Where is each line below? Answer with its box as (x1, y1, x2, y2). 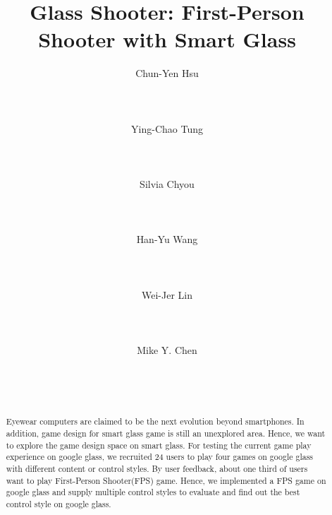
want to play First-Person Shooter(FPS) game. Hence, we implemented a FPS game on (6, 474, 326, 486)
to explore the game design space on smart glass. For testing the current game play (6, 439, 312, 451)
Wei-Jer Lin (142, 287, 192, 302)
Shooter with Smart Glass (38, 25, 296, 54)
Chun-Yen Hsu (135, 66, 199, 81)
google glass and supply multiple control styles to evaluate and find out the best (6, 486, 300, 498)
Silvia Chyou (140, 177, 195, 191)
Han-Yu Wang (136, 232, 198, 247)
